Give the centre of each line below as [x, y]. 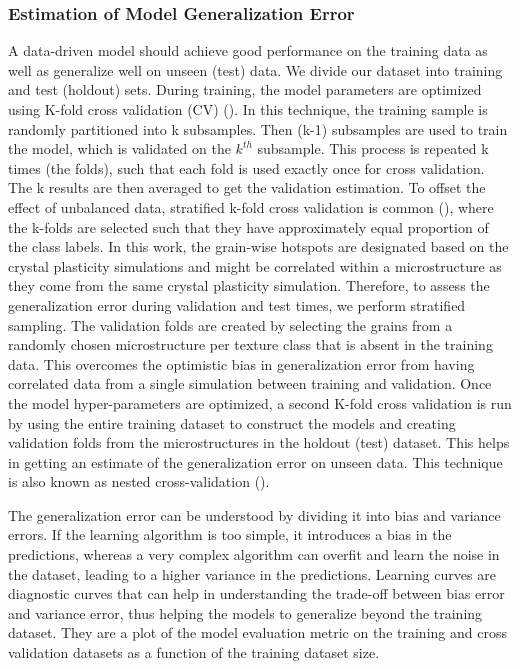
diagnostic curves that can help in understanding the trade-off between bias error [256, 593]
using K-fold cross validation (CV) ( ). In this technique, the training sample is [248, 109]
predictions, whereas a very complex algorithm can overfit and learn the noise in [254, 554]
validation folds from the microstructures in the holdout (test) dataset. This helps [259, 442]
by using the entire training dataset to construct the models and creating [232, 422]
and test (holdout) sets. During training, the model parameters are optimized [245, 89]
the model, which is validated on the [119, 148]
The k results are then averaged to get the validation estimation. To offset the [247, 187]
